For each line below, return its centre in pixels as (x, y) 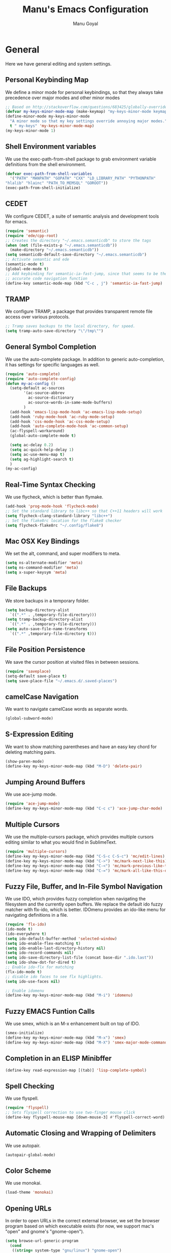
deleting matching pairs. (31, 752)
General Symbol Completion (51, 347)
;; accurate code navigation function (46, 279)
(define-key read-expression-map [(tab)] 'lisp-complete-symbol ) (76, 1070)
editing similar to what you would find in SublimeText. (61, 842)
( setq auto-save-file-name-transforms (46, 629)
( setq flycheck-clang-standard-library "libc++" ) (59, 516)
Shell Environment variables (51, 147)
